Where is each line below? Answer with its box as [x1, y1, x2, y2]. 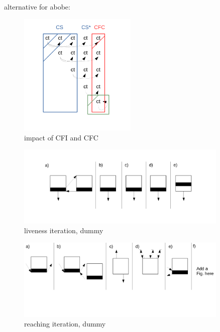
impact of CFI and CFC [24, 132, 98, 142]
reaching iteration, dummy [24, 318, 106, 329]
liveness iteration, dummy [24, 225, 103, 236]
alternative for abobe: [4, 2, 70, 12]
